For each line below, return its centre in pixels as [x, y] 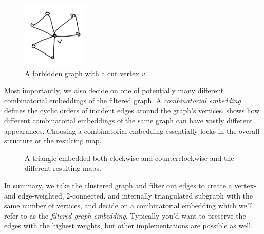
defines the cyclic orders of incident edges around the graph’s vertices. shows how [132, 110]
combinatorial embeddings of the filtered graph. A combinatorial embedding [123, 100]
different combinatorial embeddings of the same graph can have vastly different [128, 120]
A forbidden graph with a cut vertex [82, 73]
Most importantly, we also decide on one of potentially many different [114, 90]
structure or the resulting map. [53, 141]
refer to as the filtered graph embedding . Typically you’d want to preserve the [125, 215]
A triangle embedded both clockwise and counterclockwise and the [129, 158]
